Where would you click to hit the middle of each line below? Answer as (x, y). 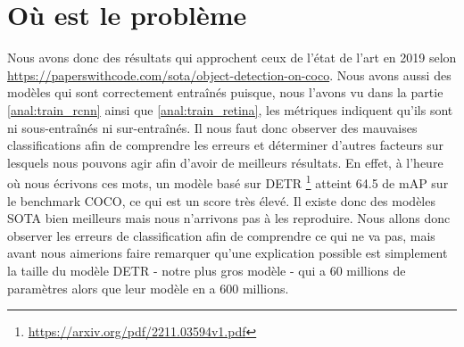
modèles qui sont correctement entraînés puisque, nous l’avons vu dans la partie (225, 92)
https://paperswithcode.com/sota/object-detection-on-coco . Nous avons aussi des (229, 74)
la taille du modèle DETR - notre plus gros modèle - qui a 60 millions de (207, 270)
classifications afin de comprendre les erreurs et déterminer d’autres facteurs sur (226, 145)
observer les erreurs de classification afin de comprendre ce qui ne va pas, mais (221, 235)
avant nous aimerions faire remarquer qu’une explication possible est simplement (228, 253)
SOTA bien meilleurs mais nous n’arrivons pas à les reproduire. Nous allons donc (229, 218)
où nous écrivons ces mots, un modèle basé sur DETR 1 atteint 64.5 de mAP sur (228, 182)
